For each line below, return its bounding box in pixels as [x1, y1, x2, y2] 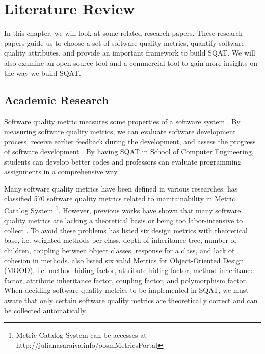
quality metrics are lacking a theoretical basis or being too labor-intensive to [4, 215, 243, 226]
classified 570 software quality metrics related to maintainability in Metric [4, 193, 235, 204]
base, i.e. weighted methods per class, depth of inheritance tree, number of [4, 235, 236, 246]
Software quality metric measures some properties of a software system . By [4, 116, 241, 127]
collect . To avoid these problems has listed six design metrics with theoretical [4, 225, 248, 235]
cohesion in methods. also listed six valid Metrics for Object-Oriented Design [4, 255, 244, 265]
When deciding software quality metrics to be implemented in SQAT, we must [4, 285, 249, 295]
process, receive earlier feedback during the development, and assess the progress [4, 136, 256, 147]
